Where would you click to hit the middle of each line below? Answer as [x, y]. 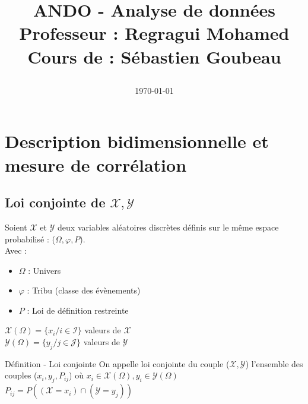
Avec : [16, 250]
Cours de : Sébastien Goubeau [154, 56]
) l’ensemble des [274, 363]
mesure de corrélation [96, 164]
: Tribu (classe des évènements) [84, 290]
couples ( [21, 375]
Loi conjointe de [55, 202]
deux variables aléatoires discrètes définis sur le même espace [168, 227]
